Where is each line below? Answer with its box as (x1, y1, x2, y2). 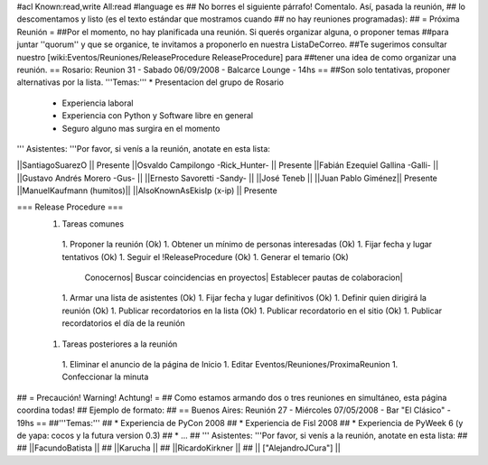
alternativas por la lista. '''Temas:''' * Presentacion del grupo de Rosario (16, 77, 285, 88)
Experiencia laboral (61, 98, 134, 108)
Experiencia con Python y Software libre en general (61, 110, 253, 121)
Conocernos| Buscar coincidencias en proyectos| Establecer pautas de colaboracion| (84, 272, 403, 284)
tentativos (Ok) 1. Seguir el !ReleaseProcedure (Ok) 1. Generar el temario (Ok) (61, 251, 350, 262)
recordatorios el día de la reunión (61, 318, 185, 329)
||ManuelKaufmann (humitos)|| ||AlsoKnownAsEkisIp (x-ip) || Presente (16, 185, 277, 196)
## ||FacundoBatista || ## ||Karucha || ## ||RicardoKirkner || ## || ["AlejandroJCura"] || (16, 442, 341, 453)
